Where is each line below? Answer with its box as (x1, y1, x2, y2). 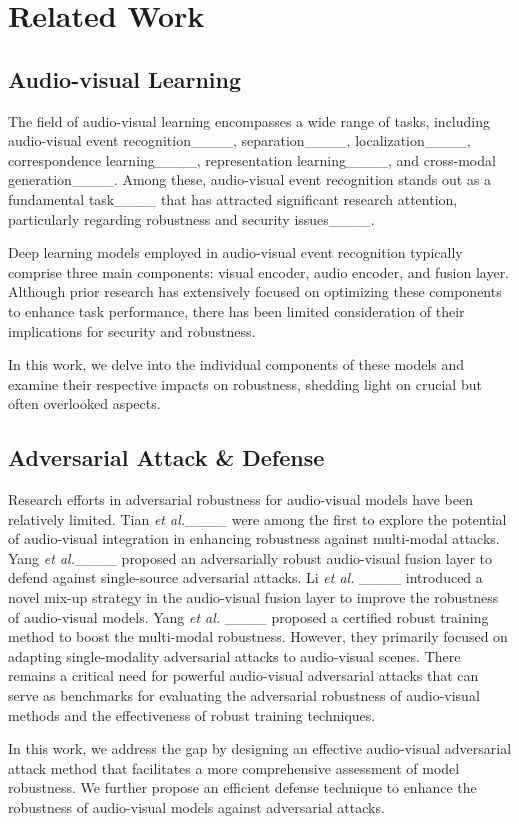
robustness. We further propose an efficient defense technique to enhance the (8, 777, 477, 798)
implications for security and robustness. (8, 320, 256, 341)
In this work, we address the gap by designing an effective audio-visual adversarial (8, 738, 512, 759)
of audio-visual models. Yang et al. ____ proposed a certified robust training (8, 606, 489, 627)
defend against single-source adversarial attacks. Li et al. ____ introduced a (8, 567, 483, 588)
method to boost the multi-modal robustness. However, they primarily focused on (8, 626, 508, 647)
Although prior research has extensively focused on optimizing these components (8, 281, 502, 302)
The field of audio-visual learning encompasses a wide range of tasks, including (8, 110, 490, 131)
